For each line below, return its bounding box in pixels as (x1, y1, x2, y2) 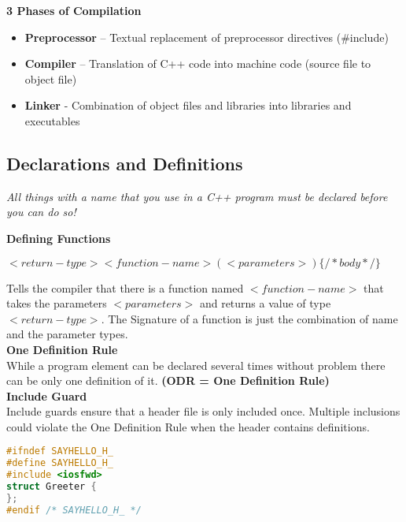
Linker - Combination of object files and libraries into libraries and (24, 97, 352, 114)
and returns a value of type (199, 295, 331, 311)
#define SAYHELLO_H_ (6, 457, 114, 469)
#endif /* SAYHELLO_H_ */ (6, 504, 142, 516)
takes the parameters (6, 295, 107, 311)
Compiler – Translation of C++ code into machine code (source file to (24, 55, 371, 72)
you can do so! (6, 203, 76, 220)
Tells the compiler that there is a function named (6, 279, 244, 296)
